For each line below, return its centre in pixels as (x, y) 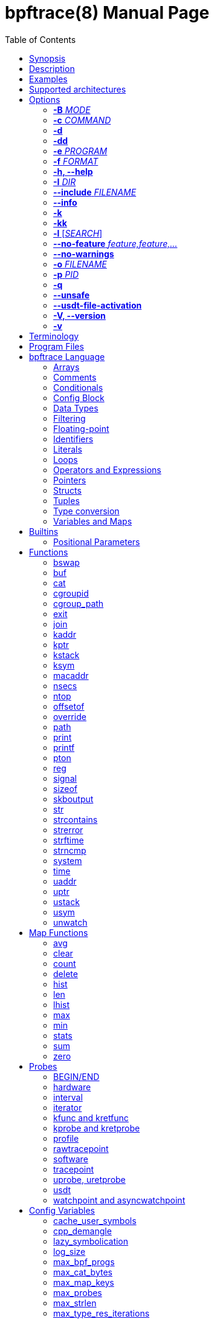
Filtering (70, 418)
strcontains (76, 819)
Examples (48, 79)
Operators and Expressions (107, 470)
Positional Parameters (97, 542)
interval (68, 1097)
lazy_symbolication (91, 1241)
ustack (66, 902)
